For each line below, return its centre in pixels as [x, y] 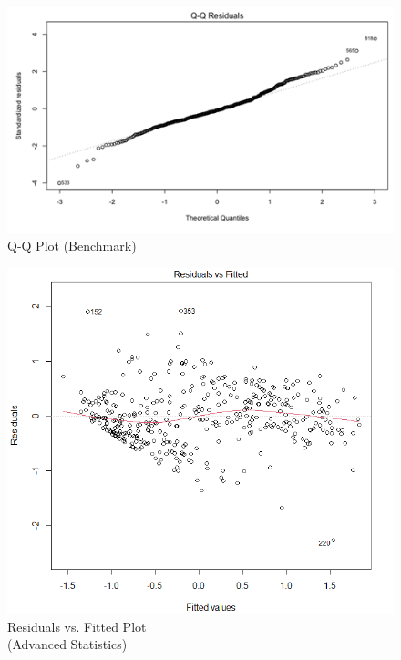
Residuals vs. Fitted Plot [77, 626]
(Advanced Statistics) [67, 644]
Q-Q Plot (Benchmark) [72, 246]
